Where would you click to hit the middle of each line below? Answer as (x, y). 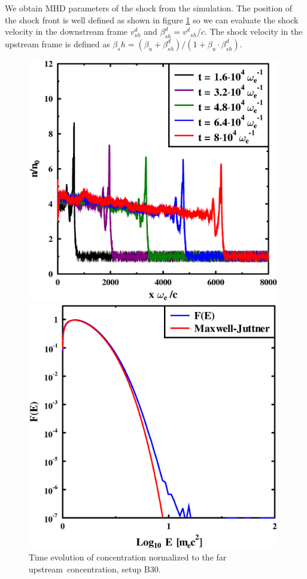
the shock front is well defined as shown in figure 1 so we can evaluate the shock (152, 19)
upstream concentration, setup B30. (95, 569)
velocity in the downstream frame (66, 31)
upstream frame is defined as (57, 43)
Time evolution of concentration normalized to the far (128, 557)
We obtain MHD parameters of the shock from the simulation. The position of (149, 8)
